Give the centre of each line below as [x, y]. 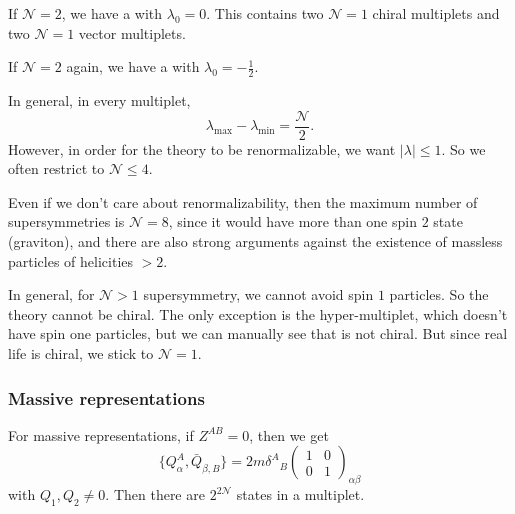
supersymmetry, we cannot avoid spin [258, 294]
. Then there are [155, 494]
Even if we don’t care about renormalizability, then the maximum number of [243, 201]
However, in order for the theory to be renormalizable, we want [202, 148]
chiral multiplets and [436, 13]
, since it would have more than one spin [292, 221]
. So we [463, 148]
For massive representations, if [101, 434]
